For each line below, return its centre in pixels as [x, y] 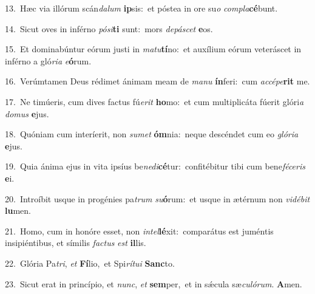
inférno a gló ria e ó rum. [48, 60]
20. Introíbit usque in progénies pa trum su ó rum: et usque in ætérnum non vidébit [157, 198]
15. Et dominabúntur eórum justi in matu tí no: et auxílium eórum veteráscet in [153, 49]
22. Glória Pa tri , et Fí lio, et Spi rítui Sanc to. [90, 263]
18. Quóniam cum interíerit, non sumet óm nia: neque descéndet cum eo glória [152, 134]
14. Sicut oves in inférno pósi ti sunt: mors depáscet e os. [109, 28]
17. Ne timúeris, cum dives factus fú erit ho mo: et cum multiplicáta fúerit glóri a [154, 101]
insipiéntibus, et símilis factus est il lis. [76, 243]
